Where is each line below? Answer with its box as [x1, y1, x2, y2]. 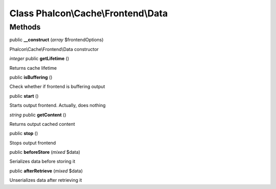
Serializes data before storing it [9, 158, 76, 165]
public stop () [9, 130, 38, 137]
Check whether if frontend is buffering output [9, 84, 105, 90]
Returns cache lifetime [9, 65, 57, 71]
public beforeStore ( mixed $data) [9, 149, 80, 155]
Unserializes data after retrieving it [9, 177, 82, 183]
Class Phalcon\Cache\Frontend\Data [9, 8, 168, 19]
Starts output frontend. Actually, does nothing [9, 102, 106, 109]
